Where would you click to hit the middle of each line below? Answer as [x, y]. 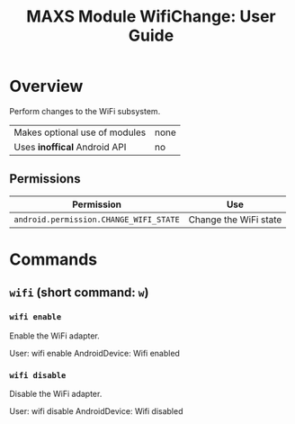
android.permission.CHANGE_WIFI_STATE [97, 219]
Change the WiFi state [235, 220]
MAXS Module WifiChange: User [151, 17]
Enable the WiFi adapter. [55, 336]
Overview [46, 86]
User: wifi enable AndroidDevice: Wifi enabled [94, 353]
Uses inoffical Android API [70, 147]
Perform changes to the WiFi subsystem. [85, 111]
